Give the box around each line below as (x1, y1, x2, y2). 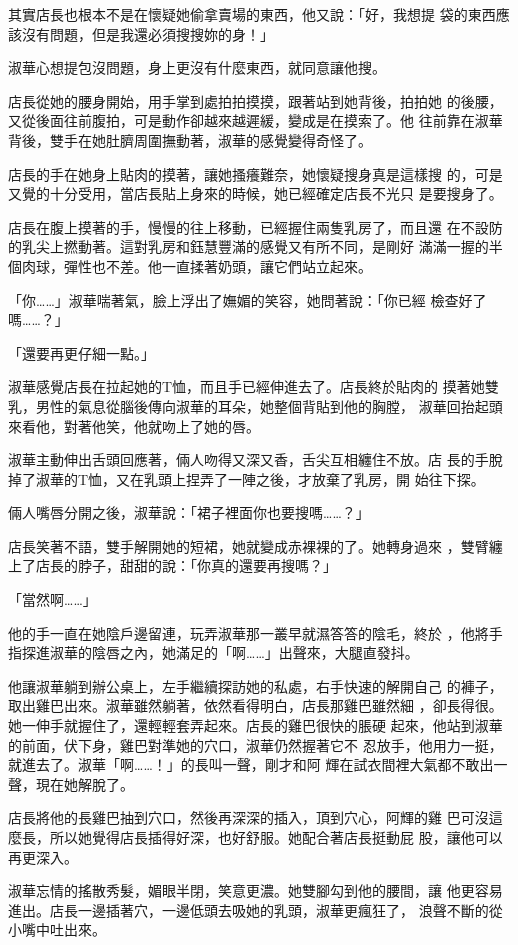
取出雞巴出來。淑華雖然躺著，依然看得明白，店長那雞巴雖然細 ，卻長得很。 (8, 695, 503, 716)
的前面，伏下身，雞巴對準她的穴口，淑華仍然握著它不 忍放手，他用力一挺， (8, 734, 503, 755)
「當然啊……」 (8, 589, 97, 610)
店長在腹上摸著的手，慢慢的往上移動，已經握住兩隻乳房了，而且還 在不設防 (8, 216, 503, 237)
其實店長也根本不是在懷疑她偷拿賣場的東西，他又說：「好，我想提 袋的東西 (8, 4, 496, 24)
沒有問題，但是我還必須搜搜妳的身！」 (21, 23, 274, 44)
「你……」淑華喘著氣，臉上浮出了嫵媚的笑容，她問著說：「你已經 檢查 (8, 289, 459, 310)
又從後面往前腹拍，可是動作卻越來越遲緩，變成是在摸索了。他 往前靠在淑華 (8, 110, 503, 131)
